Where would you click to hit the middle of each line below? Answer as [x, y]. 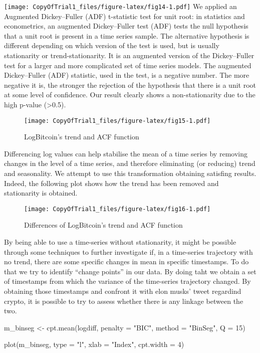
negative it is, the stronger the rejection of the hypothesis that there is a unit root [130, 84]
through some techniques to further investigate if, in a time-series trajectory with [128, 251]
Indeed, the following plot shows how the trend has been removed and [111, 183]
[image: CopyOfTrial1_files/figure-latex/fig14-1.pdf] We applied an [120, 6]
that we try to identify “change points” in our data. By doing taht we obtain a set [130, 271]
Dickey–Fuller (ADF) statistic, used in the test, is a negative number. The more [127, 75]
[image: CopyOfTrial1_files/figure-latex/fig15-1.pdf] [117, 121]
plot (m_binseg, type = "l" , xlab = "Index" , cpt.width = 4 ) [94, 344]
